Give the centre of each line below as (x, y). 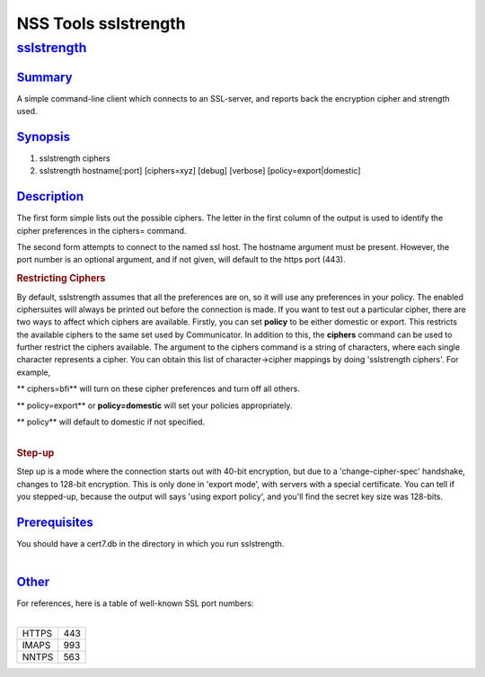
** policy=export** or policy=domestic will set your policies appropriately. (154, 405)
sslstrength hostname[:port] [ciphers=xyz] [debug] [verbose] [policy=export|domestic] (200, 171)
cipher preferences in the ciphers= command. (101, 230)
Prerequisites (55, 523)
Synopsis (44, 136)
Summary (44, 77)
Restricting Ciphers (61, 279)
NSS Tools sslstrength (101, 23)
